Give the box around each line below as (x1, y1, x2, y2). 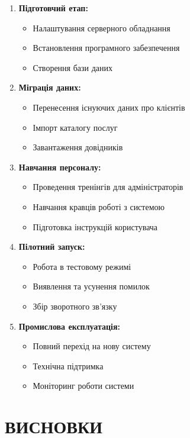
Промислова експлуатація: (18, 320, 121, 332)
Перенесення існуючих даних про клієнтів (33, 101, 185, 113)
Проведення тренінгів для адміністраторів (33, 181, 183, 193)
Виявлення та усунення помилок (33, 280, 150, 292)
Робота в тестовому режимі (33, 260, 131, 272)
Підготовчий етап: (18, 2, 88, 14)
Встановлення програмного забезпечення (33, 41, 180, 54)
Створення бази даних (33, 61, 113, 73)
